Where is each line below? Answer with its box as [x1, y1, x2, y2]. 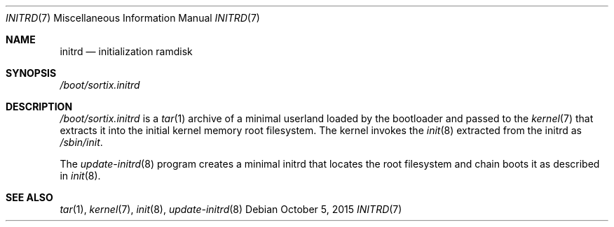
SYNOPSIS [6, 67, 57, 79]
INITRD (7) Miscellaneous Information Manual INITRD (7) [6, 12, 260, 24]
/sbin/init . [60, 136, 103, 148]
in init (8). [60, 170, 101, 182]
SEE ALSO [6, 191, 53, 203]
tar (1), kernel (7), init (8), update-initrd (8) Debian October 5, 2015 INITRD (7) [60, 203, 402, 215]
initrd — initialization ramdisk [60, 45, 193, 57]
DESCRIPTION [6, 101, 73, 112]
